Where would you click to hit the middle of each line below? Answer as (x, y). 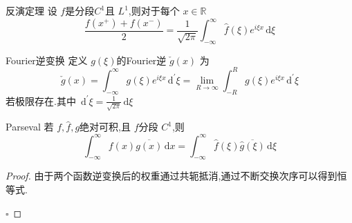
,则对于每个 (154, 10)
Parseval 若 (30, 127)
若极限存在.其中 (41, 100)
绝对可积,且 (105, 127)
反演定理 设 (31, 10)
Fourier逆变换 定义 (47, 60)
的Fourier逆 (141, 60)
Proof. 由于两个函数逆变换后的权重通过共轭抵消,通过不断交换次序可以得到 (172, 176)
